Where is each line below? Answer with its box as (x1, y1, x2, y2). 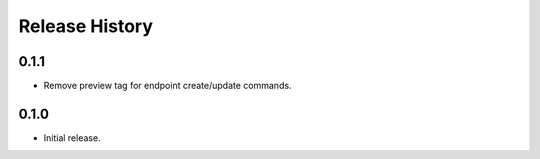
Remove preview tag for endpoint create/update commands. (43, 80, 292, 92)
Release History (18, 15, 154, 37)
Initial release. (43, 131, 101, 144)
